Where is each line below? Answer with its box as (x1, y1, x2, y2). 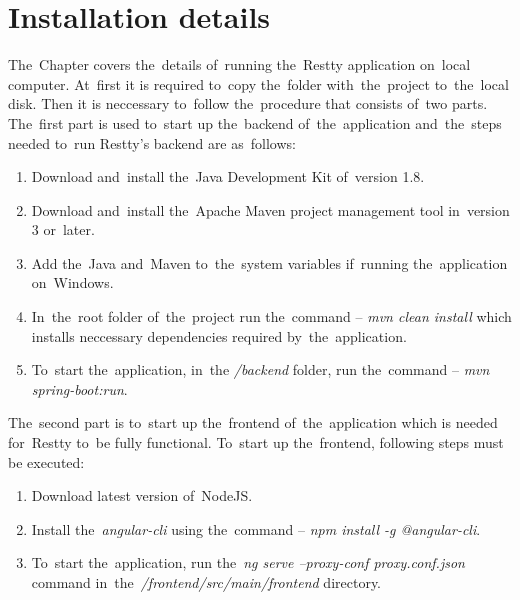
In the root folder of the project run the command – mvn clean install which (31, 306, 512, 327)
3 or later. (31, 219, 95, 240)
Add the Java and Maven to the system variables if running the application (31, 252, 508, 273)
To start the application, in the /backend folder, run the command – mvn (31, 359, 490, 380)
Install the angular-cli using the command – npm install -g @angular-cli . (31, 518, 481, 539)
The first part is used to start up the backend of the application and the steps (8, 112, 502, 133)
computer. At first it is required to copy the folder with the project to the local (8, 73, 509, 94)
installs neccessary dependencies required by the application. (31, 325, 407, 346)
